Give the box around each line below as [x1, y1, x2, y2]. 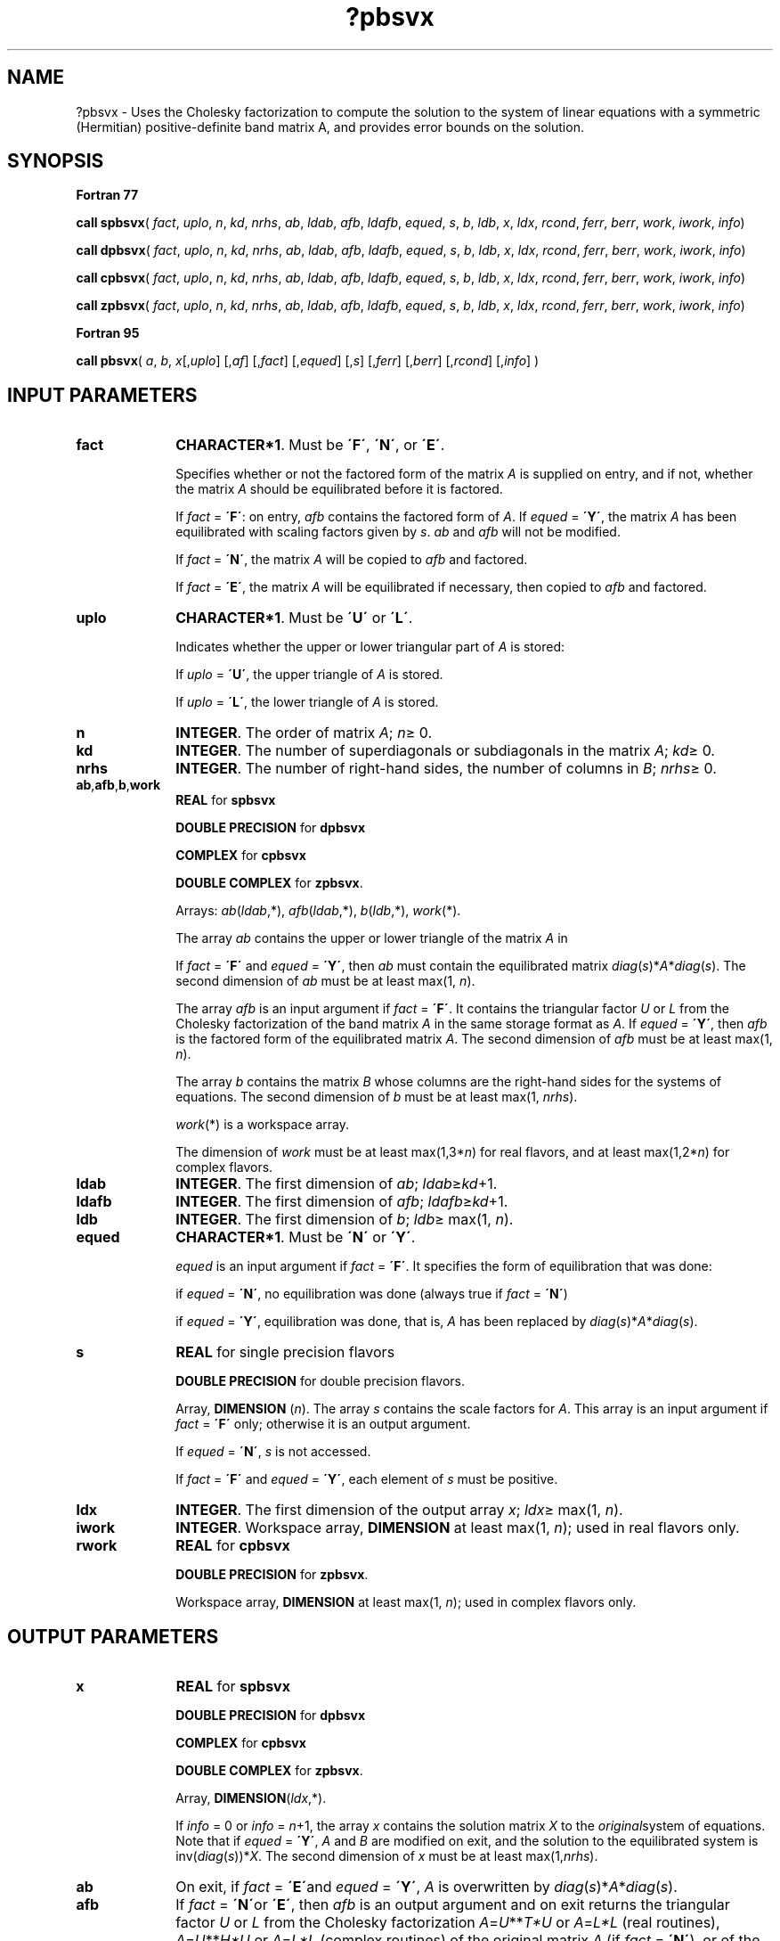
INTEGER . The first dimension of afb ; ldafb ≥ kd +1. [175, 1192, 508, 1211]
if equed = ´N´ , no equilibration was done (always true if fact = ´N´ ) [175, 1286, 568, 1302]
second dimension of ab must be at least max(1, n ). [175, 973, 475, 989]
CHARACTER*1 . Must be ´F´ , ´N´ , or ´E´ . [175, 436, 445, 455]
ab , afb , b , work [76, 777, 161, 793]
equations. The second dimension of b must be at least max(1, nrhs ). [175, 1089, 578, 1105]
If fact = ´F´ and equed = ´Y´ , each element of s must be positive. [175, 1471, 558, 1487]
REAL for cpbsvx [175, 1536, 290, 1555]
